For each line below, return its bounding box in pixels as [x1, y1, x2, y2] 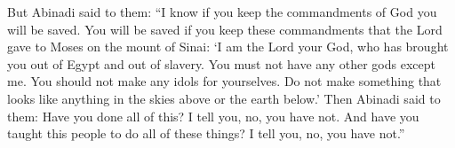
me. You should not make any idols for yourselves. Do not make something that [7, 72, 442, 90]
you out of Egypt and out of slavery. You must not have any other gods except [7, 54, 435, 73]
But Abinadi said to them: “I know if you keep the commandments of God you [7, 3, 437, 20]
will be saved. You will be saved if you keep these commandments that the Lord [7, 19, 443, 38]
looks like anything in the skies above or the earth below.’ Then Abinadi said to [7, 89, 441, 107]
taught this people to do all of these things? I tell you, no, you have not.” [7, 124, 405, 143]
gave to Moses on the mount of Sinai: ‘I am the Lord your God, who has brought [7, 37, 449, 56]
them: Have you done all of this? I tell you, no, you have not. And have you [7, 106, 419, 125]
